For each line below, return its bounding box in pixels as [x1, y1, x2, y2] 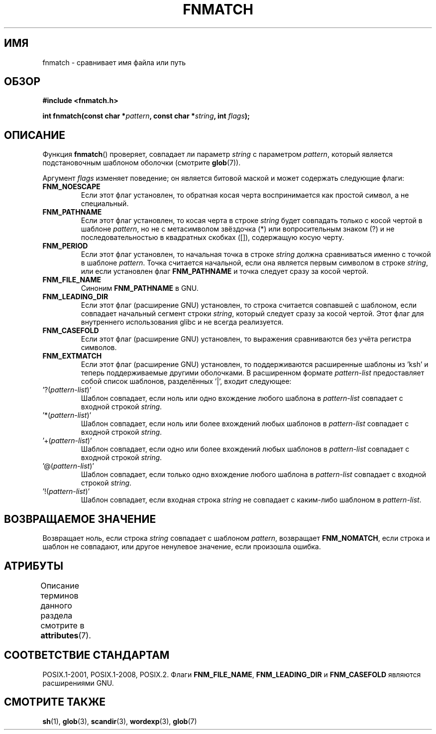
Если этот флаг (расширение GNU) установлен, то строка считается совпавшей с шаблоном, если [81, 301, 417, 310]
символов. [81, 343, 117, 352]
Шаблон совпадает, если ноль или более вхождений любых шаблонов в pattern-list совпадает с [81, 419, 409, 428]
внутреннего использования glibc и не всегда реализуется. [81, 318, 284, 327]
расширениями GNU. [42, 678, 114, 687]
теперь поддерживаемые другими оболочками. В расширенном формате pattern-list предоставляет [81, 368, 425, 377]
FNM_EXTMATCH [42, 352, 102, 361]
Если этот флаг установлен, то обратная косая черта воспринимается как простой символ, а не [81, 191, 409, 200]
